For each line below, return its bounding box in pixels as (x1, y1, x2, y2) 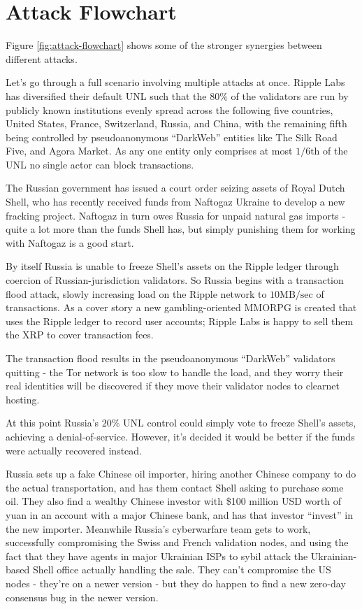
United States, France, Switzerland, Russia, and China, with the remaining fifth (6, 116, 347, 131)
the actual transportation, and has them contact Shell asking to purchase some (6, 480, 344, 494)
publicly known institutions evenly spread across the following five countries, (6, 102, 333, 117)
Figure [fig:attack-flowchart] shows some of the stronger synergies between (6, 38, 322, 52)
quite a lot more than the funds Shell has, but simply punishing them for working (6, 222, 356, 236)
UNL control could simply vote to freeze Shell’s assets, (123, 415, 356, 430)
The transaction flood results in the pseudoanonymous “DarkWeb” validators (6, 351, 335, 365)
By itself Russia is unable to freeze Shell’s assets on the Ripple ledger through (6, 259, 339, 273)
